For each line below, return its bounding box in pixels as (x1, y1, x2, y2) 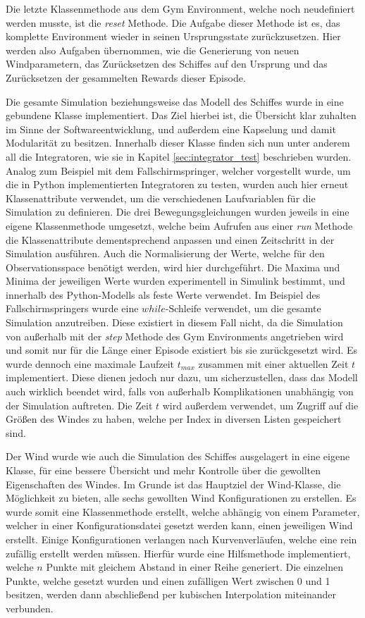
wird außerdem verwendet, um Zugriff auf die (162, 397, 359, 412)
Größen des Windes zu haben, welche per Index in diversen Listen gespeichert (6, 412, 342, 426)
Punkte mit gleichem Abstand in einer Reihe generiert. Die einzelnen (46, 560, 343, 574)
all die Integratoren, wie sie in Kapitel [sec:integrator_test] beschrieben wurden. (6, 149, 352, 163)
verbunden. (6, 600, 54, 615)
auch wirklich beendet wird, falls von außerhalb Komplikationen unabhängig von (6, 384, 354, 399)
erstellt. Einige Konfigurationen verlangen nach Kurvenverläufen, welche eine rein (6, 531, 357, 546)
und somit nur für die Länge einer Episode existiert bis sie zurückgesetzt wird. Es (6, 342, 358, 357)
